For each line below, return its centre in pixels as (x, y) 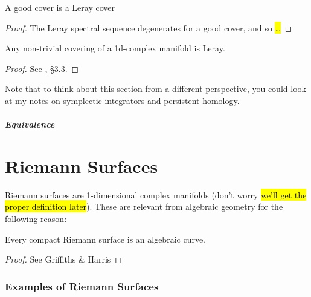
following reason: (36, 219)
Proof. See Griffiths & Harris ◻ (63, 259)
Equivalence (30, 124)
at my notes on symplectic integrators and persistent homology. (122, 100)
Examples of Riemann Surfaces (82, 286)
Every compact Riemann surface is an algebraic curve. (105, 239)
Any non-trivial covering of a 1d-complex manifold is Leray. (115, 48)
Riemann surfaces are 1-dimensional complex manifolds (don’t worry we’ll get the (156, 194)
